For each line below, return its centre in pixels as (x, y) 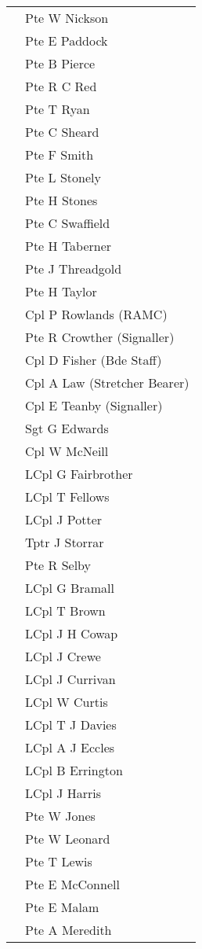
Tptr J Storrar (65, 542)
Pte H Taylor (61, 291)
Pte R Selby (58, 565)
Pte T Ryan (58, 109)
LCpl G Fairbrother (79, 474)
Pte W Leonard (68, 839)
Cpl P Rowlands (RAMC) (96, 314)
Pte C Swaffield (68, 223)
